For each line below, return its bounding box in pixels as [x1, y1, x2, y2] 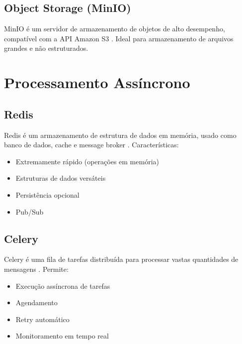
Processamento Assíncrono [4, 72, 190, 93]
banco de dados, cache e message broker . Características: [4, 139, 179, 150]
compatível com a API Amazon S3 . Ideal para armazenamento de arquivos [4, 33, 234, 43]
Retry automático [15, 314, 70, 324]
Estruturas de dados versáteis [15, 173, 106, 183]
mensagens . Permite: [4, 263, 69, 274]
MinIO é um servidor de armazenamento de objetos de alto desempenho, [4, 23, 225, 34]
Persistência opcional [15, 189, 80, 200]
